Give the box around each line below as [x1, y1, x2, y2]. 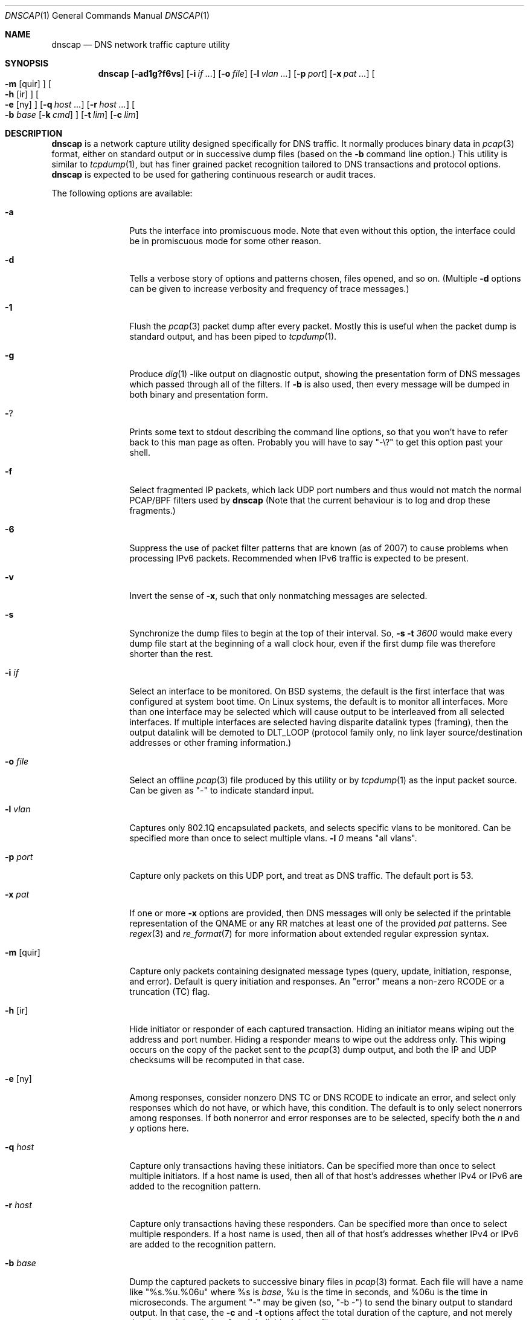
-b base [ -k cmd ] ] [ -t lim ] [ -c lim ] [5, 109, 139, 120]
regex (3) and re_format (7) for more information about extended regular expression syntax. [129, 928, 489, 939]
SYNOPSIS [5, 58, 49, 68]
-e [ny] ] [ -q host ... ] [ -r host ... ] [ [5, 99, 135, 109]
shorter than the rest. [129, 649, 213, 659]
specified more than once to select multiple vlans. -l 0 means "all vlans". [129, 833, 417, 843]
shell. [129, 447, 151, 458]
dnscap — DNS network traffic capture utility [51, 39, 230, 50]
